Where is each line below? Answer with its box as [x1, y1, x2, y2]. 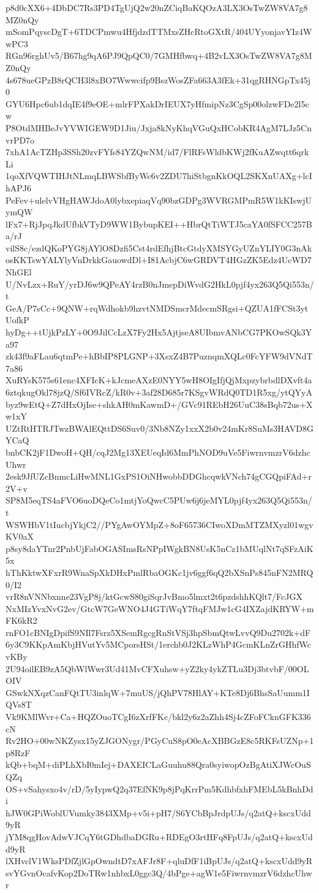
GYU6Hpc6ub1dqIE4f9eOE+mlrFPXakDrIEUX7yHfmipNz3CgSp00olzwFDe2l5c [6, 97, 309, 110]
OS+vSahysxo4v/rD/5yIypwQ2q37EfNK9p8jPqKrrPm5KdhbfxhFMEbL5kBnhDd [6, 782, 313, 795]
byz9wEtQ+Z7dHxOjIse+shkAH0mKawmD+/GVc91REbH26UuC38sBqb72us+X [6, 397, 313, 410]
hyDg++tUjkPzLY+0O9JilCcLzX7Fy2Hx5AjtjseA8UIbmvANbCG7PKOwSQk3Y [6, 326, 312, 339]
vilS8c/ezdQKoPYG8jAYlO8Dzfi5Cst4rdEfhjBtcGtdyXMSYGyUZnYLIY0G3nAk [6, 241, 312, 254]
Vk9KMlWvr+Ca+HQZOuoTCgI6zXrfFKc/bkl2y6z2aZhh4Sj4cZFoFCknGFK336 [6, 710, 311, 723]
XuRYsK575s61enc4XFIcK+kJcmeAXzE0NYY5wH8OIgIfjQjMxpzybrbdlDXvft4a [6, 374, 312, 386]
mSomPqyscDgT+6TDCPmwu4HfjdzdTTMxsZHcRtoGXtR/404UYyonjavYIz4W [6, 25, 312, 38]
